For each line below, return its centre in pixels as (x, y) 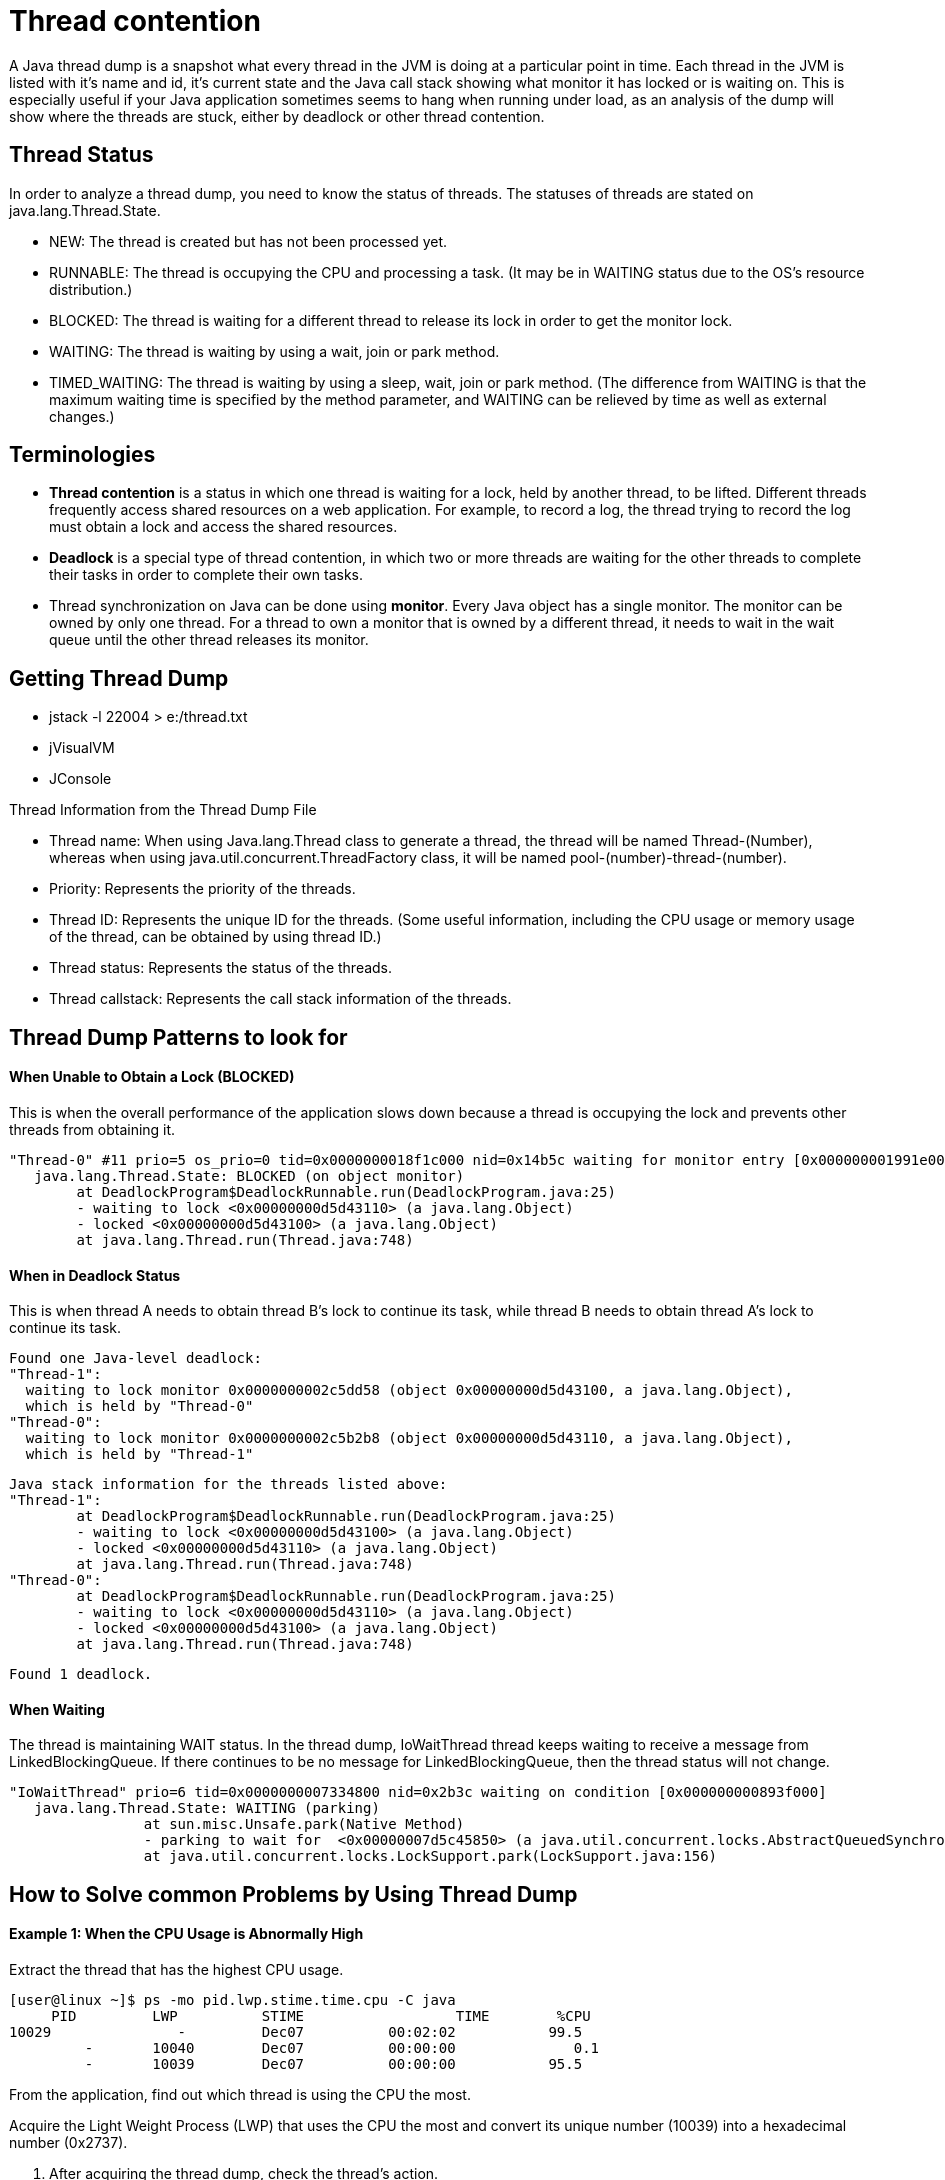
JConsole (80, 779)
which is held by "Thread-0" (139, 1406)
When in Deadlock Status (95, 1275)
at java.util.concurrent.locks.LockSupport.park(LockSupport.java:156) (430, 1856)
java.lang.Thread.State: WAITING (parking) (207, 1808)
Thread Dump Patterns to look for (178, 1037)
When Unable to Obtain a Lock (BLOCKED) (152, 1077)
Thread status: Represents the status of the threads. (221, 968)
